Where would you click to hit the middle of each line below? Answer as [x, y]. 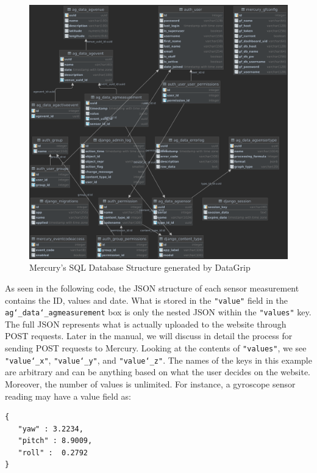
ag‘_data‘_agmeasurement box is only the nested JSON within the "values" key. [158, 312]
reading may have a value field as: [68, 396]
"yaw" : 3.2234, [51, 429]
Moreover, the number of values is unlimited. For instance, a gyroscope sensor [150, 383]
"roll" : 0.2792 [53, 453]
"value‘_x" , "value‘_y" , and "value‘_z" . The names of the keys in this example [158, 360]
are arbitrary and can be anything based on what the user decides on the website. [158, 372]
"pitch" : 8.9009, [55, 441]
